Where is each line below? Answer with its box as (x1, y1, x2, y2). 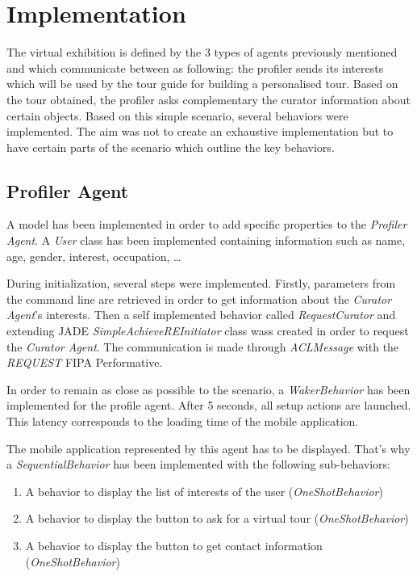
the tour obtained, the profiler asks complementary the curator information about (6, 90, 411, 107)
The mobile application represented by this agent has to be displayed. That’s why (6, 439, 411, 456)
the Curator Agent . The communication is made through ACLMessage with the (6, 338, 399, 355)
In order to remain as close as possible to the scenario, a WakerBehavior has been (6, 380, 411, 397)
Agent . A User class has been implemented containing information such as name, (6, 232, 406, 249)
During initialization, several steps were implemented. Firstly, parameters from (6, 275, 396, 292)
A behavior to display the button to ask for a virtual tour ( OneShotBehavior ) (25, 510, 409, 527)
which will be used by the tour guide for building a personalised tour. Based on (6, 75, 398, 92)
